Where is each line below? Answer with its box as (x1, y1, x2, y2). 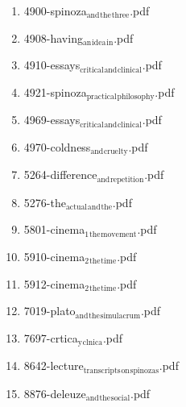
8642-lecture (23, 357, 84, 374)
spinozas (130, 366, 159, 375)
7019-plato (23, 302, 76, 319)
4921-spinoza (23, 83, 87, 100)
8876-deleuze (23, 384, 86, 401)
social (110, 394, 130, 403)
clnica (82, 338, 103, 347)
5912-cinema (23, 275, 85, 292)
